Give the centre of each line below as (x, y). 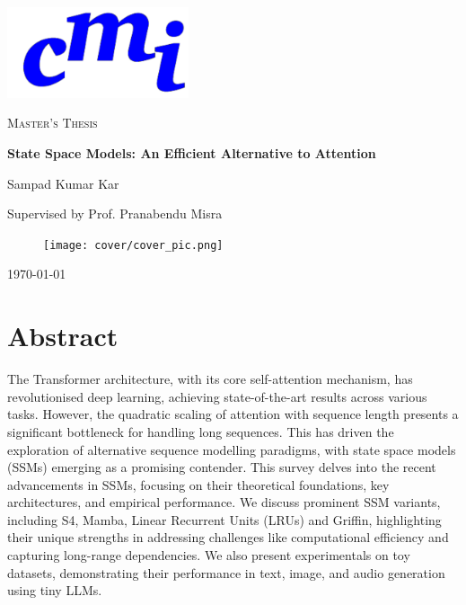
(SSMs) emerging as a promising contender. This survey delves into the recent (222, 467)
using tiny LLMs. (55, 590)
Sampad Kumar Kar (63, 183)
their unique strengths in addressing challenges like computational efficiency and (228, 537)
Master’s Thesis (53, 123)
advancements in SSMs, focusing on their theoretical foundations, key (198, 484)
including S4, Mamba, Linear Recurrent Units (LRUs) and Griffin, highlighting (224, 519)
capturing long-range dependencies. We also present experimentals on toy (209, 555)
